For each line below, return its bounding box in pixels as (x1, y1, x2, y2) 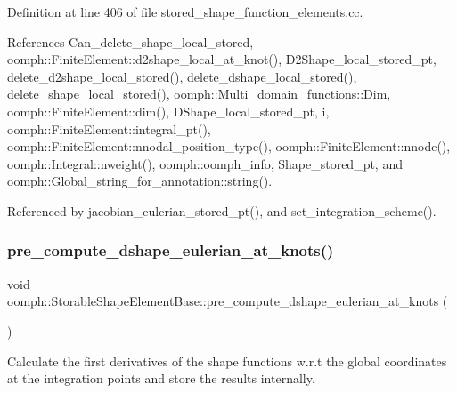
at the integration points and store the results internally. (7, 369, 315, 388)
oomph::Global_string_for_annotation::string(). (7, 172, 273, 190)
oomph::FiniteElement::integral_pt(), (7, 119, 211, 138)
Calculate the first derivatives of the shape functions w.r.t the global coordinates (7, 351, 447, 370)
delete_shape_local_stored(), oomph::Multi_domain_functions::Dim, (7, 84, 391, 103)
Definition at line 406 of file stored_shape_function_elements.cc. (7, 3, 363, 20)
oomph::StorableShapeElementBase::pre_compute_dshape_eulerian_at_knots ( (7, 292, 448, 310)
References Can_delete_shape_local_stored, (7, 32, 254, 51)
